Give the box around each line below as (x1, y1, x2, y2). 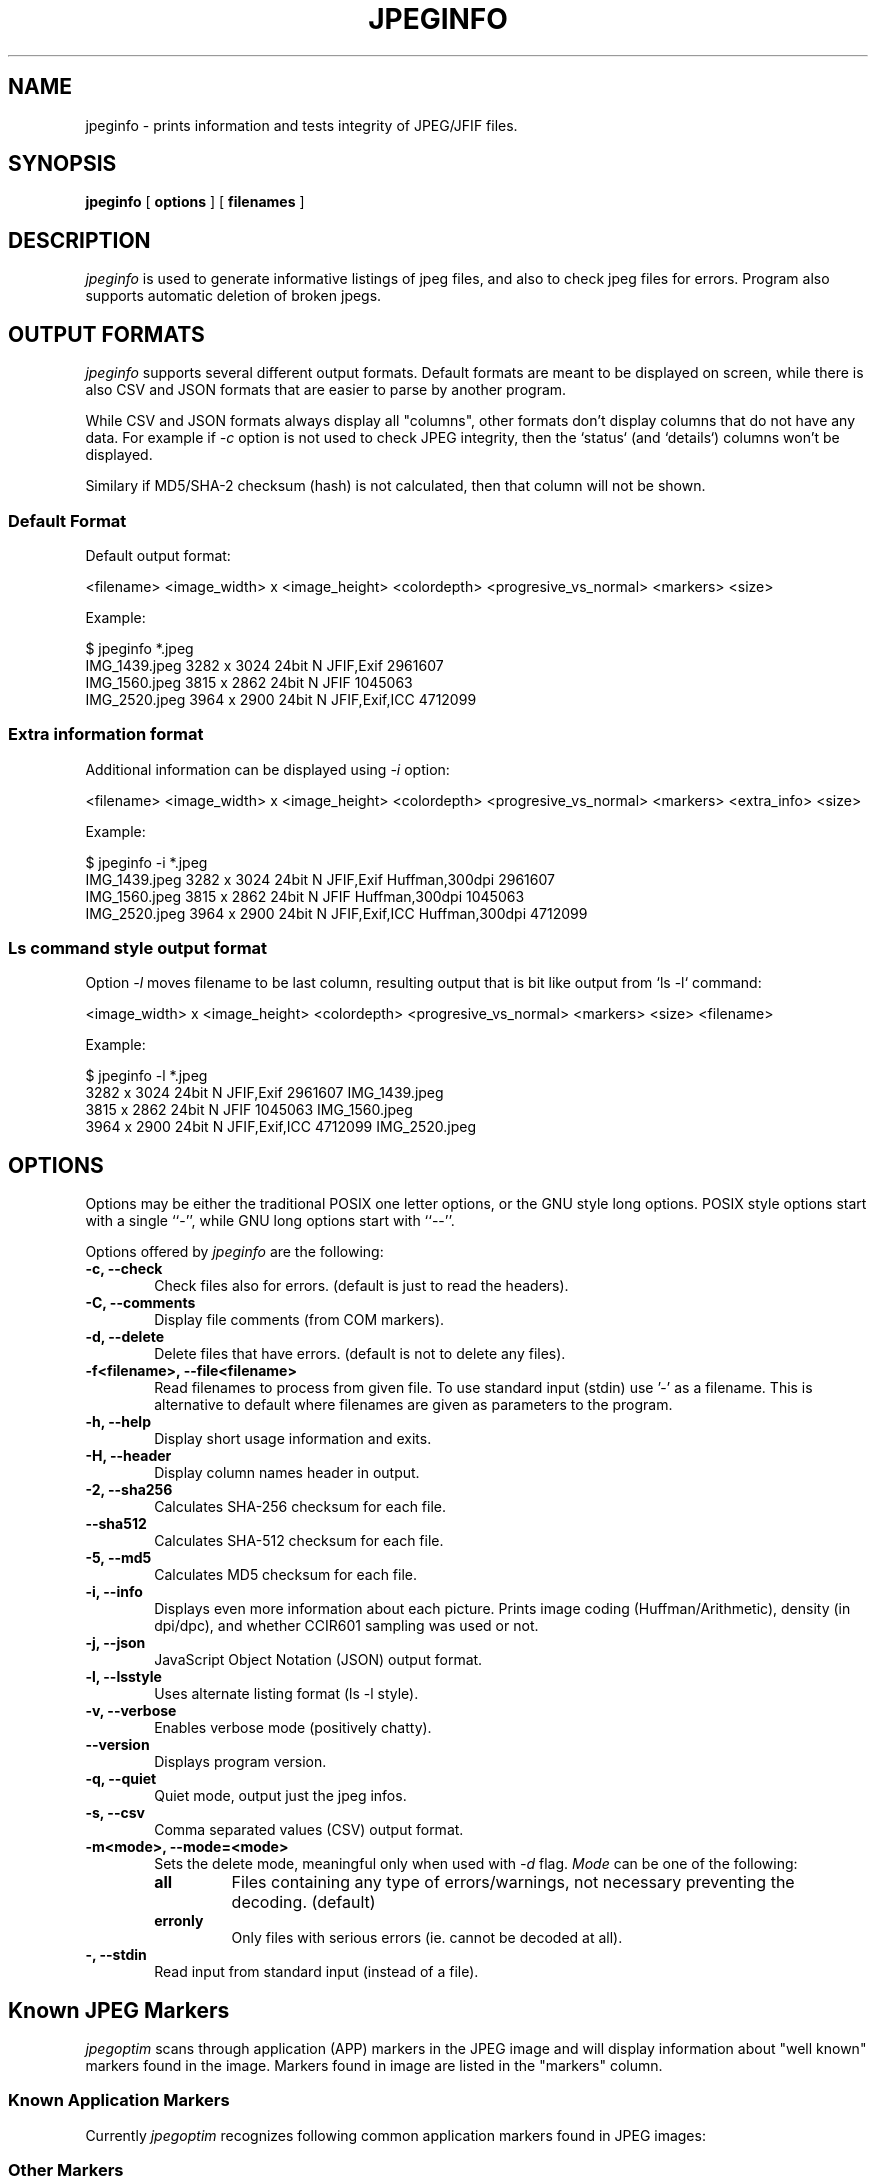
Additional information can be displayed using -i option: (85, 760, 450, 778)
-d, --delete (85, 1328, 165, 1346)
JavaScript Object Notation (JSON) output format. (154, 1651, 483, 1669)
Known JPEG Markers (8, 1997, 230, 2023)
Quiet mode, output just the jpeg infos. (154, 1787, 407, 1805)
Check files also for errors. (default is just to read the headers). (154, 1277, 569, 1295)
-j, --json (85, 1634, 146, 1652)
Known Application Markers (8, 2090, 230, 2111)
